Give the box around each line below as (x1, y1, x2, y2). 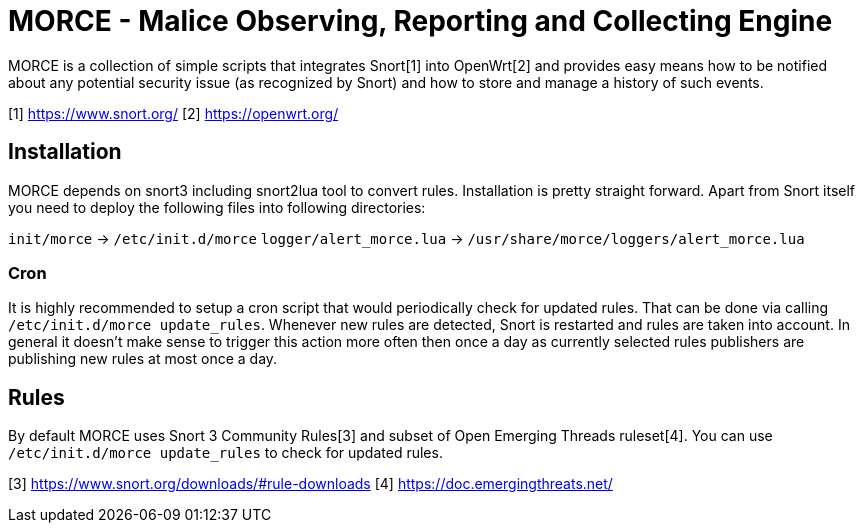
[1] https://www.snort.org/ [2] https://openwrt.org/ (8, 104, 339, 122)
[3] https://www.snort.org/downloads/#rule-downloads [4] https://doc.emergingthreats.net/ (8, 475, 613, 493)
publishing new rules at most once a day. (8, 350, 278, 368)
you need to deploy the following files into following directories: (8, 198, 426, 216)
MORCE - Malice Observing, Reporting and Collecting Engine (8, 4, 833, 38)
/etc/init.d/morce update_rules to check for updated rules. (8, 444, 443, 462)
